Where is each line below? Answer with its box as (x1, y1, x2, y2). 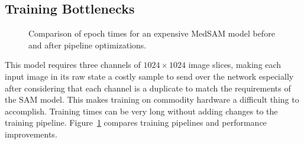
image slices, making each (188, 58, 282, 71)
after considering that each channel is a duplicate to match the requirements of (5, 81, 291, 94)
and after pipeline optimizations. (28, 38, 147, 51)
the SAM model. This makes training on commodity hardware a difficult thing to (5, 93, 299, 106)
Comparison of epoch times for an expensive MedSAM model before (28, 27, 275, 40)
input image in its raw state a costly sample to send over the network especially (5, 70, 294, 82)
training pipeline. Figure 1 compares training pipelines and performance (5, 116, 267, 129)
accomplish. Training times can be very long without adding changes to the (5, 104, 278, 117)
